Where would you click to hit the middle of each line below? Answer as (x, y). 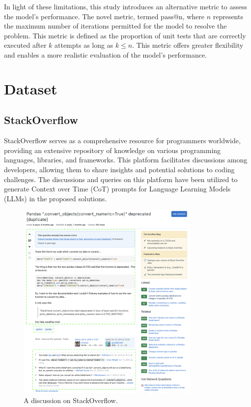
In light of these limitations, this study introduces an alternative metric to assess (125, 6)
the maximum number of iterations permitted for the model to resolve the (115, 26)
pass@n (172, 17)
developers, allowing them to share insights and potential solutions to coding (119, 169)
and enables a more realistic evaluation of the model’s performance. (105, 54)
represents (228, 16)
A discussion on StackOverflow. (71, 400)
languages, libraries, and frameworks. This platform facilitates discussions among (126, 160)
